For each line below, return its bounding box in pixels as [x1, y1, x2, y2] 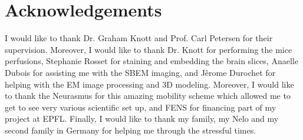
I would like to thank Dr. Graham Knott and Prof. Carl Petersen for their [5, 32, 273, 44]
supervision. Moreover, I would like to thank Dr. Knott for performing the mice [5, 43, 292, 55]
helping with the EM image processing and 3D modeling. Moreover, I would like [5, 78, 294, 90]
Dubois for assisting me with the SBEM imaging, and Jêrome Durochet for [5, 66, 276, 78]
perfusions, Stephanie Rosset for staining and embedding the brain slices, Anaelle [5, 55, 298, 67]
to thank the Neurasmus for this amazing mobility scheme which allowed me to [5, 89, 291, 102]
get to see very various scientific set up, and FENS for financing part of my [5, 101, 276, 113]
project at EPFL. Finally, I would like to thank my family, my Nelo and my [5, 112, 279, 125]
